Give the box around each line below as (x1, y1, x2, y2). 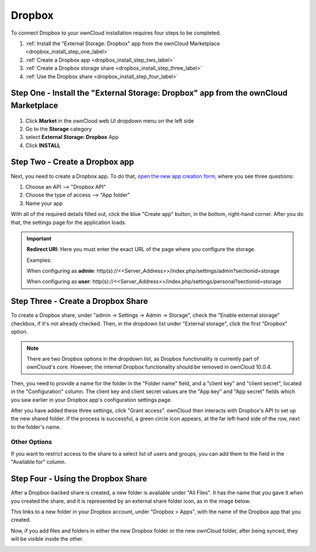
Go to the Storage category (25, 125, 92, 132)
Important (26, 235, 52, 242)
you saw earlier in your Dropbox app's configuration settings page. (11, 396, 172, 403)
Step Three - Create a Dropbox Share (11, 296, 149, 306)
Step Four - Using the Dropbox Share (11, 474, 147, 484)
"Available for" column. (11, 458, 67, 466)
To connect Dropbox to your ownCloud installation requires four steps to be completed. (11, 29, 221, 36)
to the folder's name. (11, 423, 61, 431)
